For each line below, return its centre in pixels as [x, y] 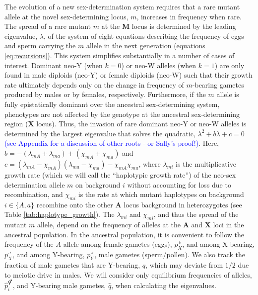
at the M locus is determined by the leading [169, 26]
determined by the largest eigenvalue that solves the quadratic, [100, 133]
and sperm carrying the [40, 46]
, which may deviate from [184, 265]
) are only [229, 65]
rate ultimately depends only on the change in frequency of [94, 84]
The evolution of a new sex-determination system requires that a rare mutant [122, 6]
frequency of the [29, 244]
